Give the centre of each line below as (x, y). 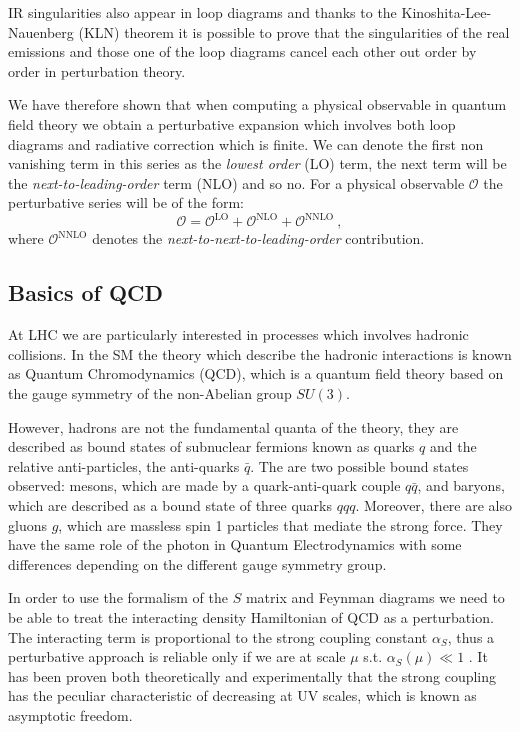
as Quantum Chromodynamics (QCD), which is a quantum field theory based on (256, 373)
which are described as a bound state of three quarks (170, 504)
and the (453, 446)
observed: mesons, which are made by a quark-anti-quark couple (204, 485)
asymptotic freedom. (70, 714)
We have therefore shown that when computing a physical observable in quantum (257, 104)
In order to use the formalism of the (118, 597)
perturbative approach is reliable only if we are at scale (177, 656)
